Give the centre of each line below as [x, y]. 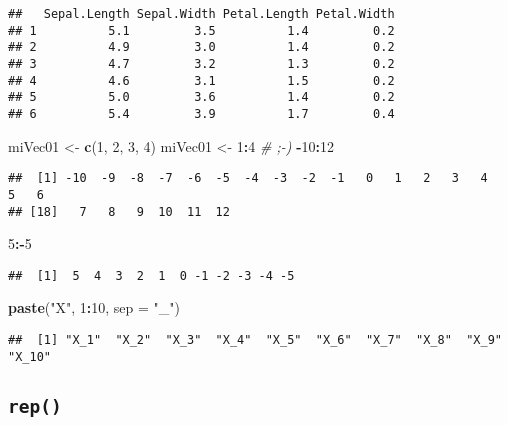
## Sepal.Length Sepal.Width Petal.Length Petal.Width [201, 14]
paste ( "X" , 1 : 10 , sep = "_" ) [94, 307]
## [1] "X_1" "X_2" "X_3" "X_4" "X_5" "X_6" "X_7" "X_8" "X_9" [255, 340]
